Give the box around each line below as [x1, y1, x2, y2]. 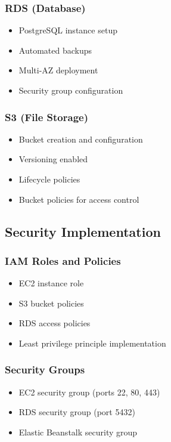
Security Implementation [5, 222, 161, 240]
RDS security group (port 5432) [18, 406, 135, 418]
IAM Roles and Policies [5, 253, 121, 268]
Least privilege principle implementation [18, 336, 166, 349]
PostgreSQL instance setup [18, 24, 117, 36]
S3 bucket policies [18, 296, 84, 309]
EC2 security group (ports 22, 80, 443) [18, 385, 160, 398]
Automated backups [18, 44, 92, 56]
